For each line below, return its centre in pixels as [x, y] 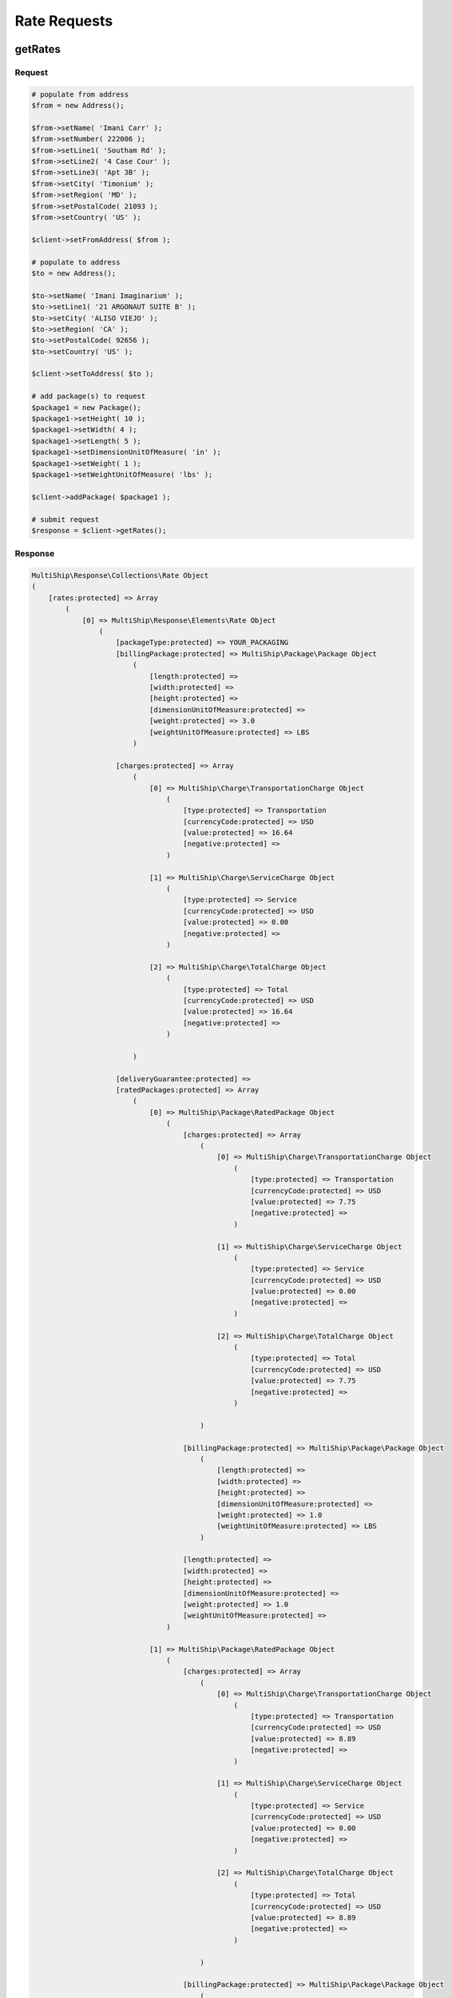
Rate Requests [64, 21]
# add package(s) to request [89, 396]
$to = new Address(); [74, 273]
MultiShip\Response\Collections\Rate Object [120, 576]
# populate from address [80, 94]
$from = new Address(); [78, 105]
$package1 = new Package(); [86, 407]
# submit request [65, 519]
